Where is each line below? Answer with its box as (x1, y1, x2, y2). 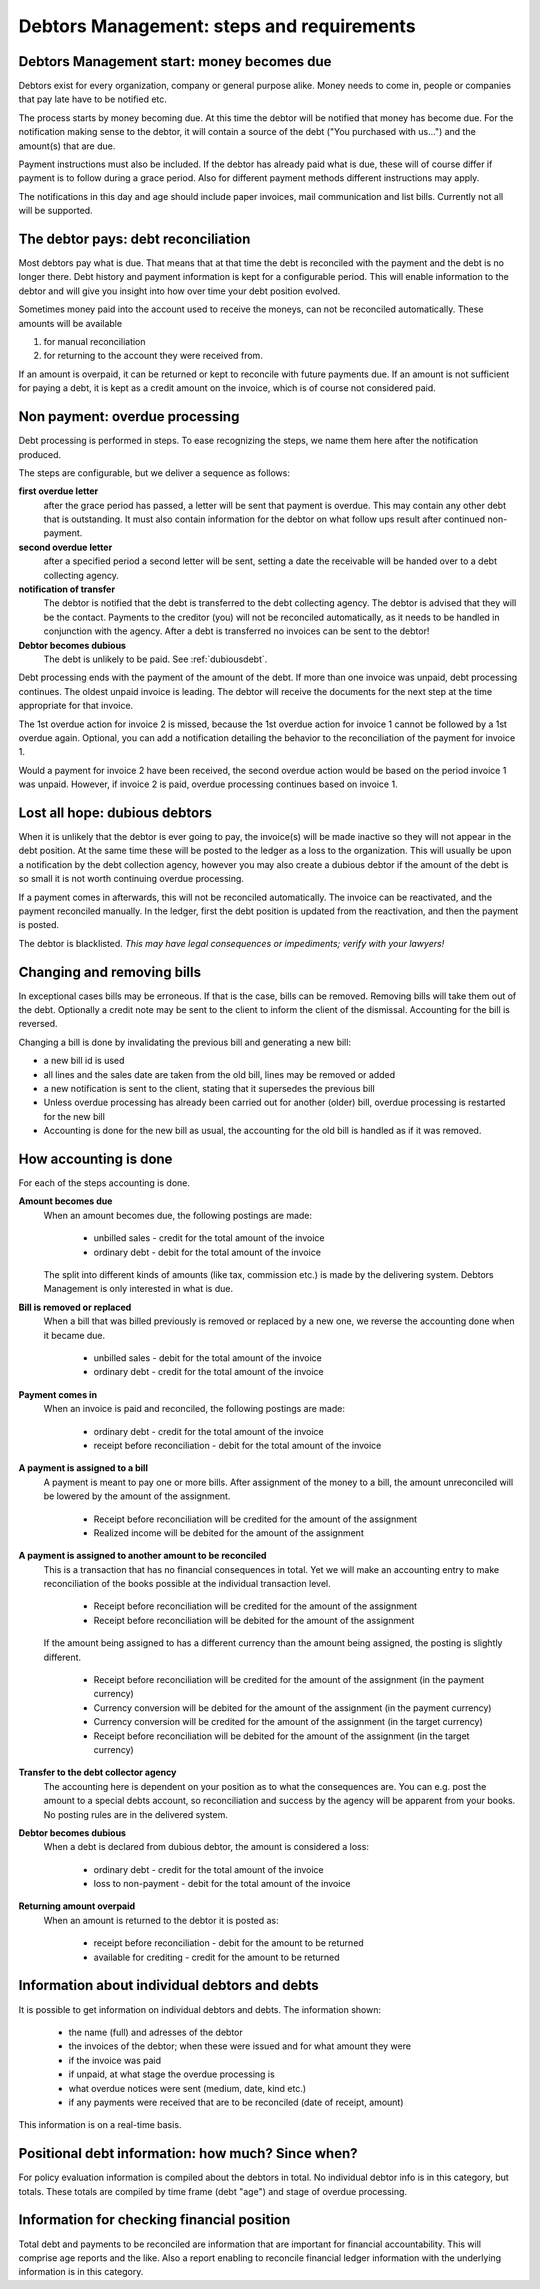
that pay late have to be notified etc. (18, 93, 167, 105)
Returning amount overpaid (18, 1900, 136, 1912)
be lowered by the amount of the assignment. (43, 1490, 231, 1502)
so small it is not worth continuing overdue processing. (18, 873, 245, 885)
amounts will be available (18, 317, 123, 329)
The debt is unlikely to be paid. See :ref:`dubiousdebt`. (43, 653, 268, 665)
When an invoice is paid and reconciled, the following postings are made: (43, 1403, 345, 1415)
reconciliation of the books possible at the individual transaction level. (43, 1578, 332, 1590)
